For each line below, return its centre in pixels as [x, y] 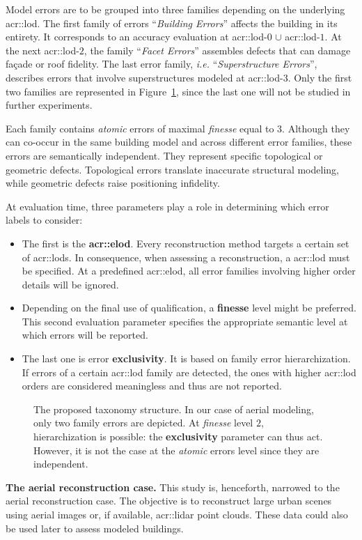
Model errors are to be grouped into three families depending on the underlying [175, 9]
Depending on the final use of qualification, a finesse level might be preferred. [189, 308]
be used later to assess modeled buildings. [95, 528]
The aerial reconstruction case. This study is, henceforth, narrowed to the [173, 487]
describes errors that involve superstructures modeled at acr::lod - [144, 77]
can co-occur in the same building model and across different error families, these [179, 142]
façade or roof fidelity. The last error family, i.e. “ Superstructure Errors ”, [162, 64]
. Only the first [320, 77]
